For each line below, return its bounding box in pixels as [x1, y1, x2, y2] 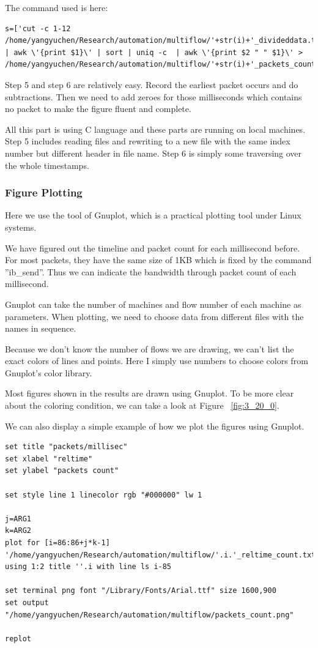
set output [5, 598, 49, 607]
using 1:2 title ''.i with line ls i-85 [5, 562, 172, 572]
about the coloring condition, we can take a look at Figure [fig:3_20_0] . [5, 399, 279, 412]
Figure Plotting [5, 185, 83, 200]
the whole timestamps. [5, 158, 89, 171]
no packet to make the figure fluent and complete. [5, 102, 191, 115]
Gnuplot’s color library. [5, 366, 92, 379]
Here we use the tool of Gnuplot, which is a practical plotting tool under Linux [5, 209, 301, 222]
